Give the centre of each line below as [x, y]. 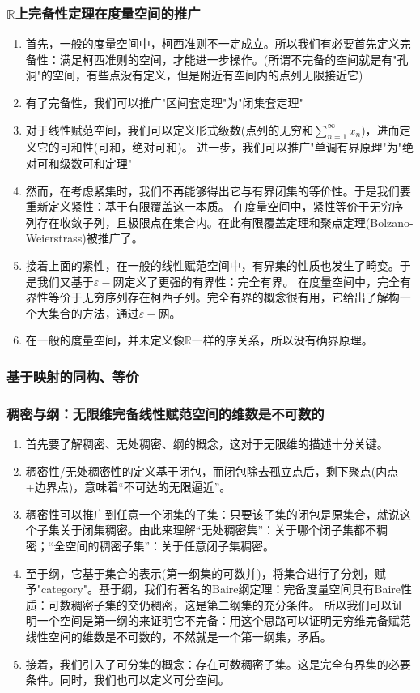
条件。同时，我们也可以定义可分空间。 [127, 680]
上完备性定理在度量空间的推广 [108, 13]
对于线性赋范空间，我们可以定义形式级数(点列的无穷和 [170, 129]
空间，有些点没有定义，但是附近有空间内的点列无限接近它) [208, 75]
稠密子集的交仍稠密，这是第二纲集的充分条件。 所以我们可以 [231, 604]
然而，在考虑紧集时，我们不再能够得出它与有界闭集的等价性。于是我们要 [218, 190]
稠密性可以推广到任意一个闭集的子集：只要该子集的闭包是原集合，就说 [212, 513]
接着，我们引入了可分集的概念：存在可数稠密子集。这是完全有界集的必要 [218, 663]
